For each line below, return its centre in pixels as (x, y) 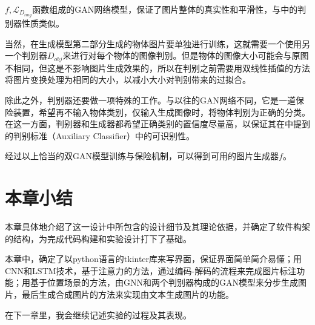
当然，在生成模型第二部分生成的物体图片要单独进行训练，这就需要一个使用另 (157, 43)
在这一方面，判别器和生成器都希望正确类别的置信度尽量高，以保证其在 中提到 (157, 124)
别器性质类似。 (35, 23)
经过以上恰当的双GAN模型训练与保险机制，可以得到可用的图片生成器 (142, 156)
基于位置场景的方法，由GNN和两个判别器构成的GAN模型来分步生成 (164, 282)
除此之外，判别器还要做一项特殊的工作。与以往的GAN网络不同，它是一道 (150, 100)
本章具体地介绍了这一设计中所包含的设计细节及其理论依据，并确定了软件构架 (157, 227)
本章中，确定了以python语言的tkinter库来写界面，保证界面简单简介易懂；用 (154, 259)
